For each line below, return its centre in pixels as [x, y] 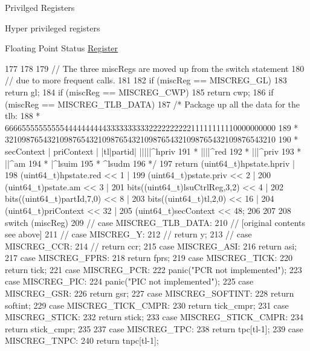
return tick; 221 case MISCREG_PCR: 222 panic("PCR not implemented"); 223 [153, 269]
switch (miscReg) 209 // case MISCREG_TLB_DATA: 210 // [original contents [155, 222]
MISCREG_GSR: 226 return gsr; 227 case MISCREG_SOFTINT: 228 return [150, 293]
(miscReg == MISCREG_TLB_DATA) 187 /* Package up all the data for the [153, 104]
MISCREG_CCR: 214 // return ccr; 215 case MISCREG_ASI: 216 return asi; [151, 246]
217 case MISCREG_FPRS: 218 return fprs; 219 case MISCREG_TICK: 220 [149, 258]
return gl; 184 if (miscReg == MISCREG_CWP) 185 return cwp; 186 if [139, 92]
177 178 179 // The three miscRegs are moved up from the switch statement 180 [155, 68]
